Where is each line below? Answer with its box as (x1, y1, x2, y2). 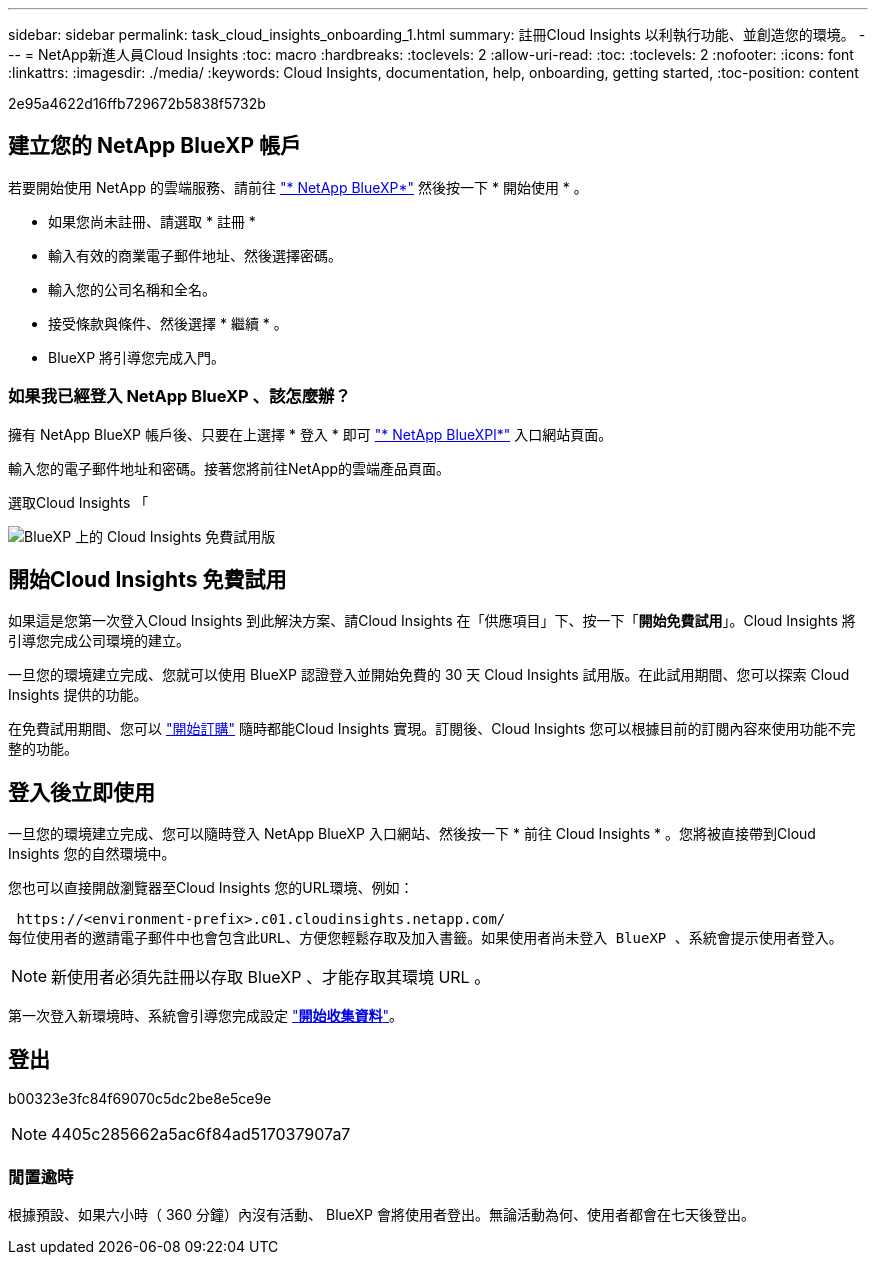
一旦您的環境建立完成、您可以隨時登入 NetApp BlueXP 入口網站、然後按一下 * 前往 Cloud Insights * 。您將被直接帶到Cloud (8, 825, 816, 843)
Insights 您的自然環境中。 (8, 845, 176, 863)
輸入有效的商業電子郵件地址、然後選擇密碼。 (48, 246, 342, 264)
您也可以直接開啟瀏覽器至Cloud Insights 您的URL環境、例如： (8, 879, 414, 897)
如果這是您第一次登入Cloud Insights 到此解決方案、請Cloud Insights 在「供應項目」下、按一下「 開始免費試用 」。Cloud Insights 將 (8, 612, 856, 630)
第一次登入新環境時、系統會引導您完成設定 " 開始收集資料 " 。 (8, 1007, 403, 1025)
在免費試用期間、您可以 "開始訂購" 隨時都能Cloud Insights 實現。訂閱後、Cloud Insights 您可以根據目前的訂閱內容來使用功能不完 (8, 720, 856, 738)
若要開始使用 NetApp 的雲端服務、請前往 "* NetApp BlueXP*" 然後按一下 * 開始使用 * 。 (8, 178, 588, 196)
